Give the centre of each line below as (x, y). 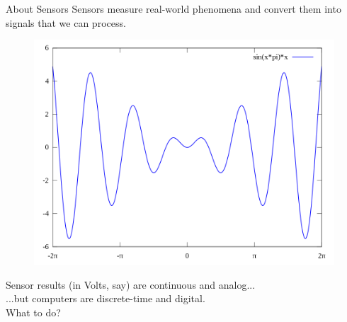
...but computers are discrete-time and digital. (106, 298)
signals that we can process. (66, 22)
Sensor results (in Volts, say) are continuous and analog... (131, 284)
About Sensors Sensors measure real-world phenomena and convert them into (173, 8)
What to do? (33, 312)
